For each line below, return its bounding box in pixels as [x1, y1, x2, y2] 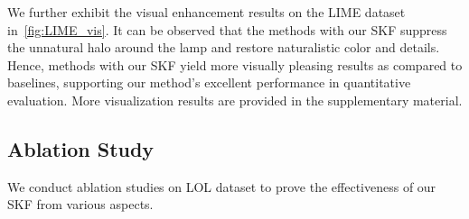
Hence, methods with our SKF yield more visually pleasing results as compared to [7, 55, 463, 74]
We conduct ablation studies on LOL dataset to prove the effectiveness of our [7, 177, 436, 196]
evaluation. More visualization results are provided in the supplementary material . [7, 90, 463, 109]
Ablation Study [7, 134, 155, 162]
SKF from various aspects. [7, 195, 154, 214]
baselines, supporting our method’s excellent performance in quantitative [7, 73, 411, 92]
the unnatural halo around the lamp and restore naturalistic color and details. [7, 38, 440, 57]
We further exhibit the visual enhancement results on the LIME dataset [7, 3, 406, 21]
